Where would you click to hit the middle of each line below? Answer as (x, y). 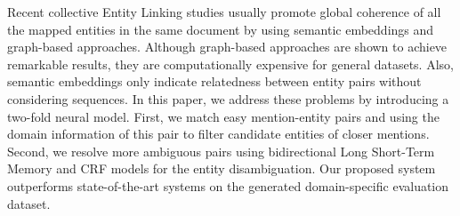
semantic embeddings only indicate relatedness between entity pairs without (214, 81)
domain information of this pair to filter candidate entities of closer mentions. (218, 134)
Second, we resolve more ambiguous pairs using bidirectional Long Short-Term (221, 151)
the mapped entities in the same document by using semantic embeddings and (221, 29)
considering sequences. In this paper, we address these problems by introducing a (228, 98)
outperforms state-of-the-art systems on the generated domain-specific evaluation (228, 185)
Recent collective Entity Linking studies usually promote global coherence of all (224, 12)
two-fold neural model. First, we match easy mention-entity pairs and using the (223, 116)
